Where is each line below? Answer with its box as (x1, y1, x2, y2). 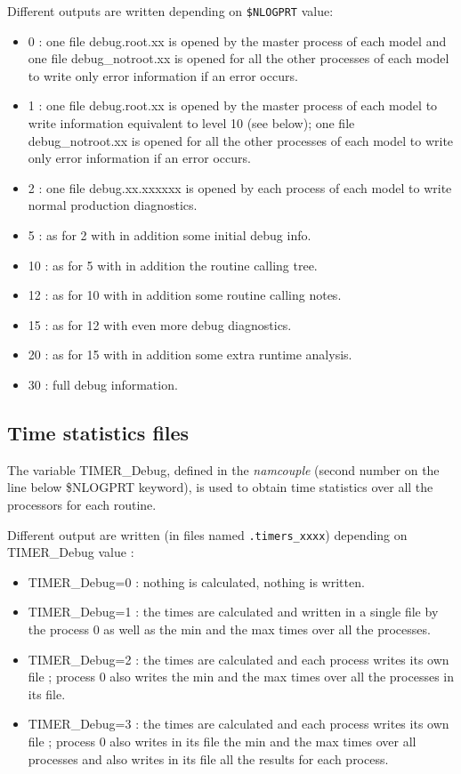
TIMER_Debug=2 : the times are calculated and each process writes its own (28, 649, 449, 668)
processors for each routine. (7, 495, 157, 513)
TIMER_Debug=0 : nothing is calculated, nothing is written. (28, 572, 365, 591)
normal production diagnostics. (28, 196, 198, 214)
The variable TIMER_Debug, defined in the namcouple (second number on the (7, 460, 440, 479)
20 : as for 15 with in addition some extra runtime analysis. (28, 345, 352, 364)
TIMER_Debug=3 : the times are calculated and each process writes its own (28, 714, 449, 733)
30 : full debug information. (28, 375, 178, 393)
